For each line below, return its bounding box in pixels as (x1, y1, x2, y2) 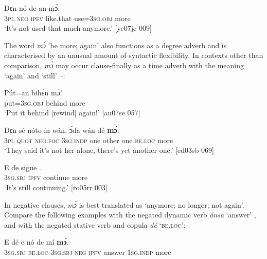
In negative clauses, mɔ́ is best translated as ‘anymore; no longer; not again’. (4, 199, 244, 210)
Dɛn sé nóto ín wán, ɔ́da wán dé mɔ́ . (4, 124, 119, 135)
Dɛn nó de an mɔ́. (4, 3, 60, 13)
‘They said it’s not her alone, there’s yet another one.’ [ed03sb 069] (4, 145, 214, 155)
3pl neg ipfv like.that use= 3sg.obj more (4, 12, 131, 23)
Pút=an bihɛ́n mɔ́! (4, 87, 62, 98)
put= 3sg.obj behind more (4, 97, 85, 108)
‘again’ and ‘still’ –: (4, 70, 65, 81)
